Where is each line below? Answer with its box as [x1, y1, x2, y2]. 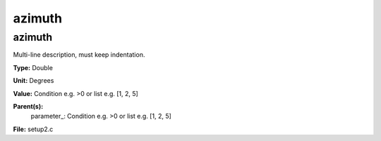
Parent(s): [13, 102, 44, 110]
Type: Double [13, 63, 53, 72]
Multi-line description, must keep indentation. [13, 51, 145, 59]
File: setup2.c [13, 125, 54, 133]
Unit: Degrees [13, 76, 54, 85]
